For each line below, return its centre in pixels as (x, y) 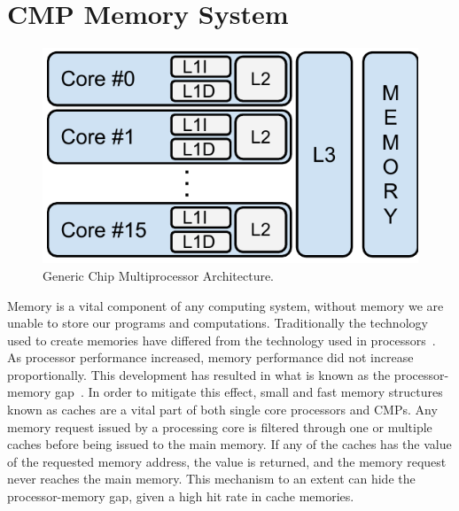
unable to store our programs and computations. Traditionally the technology (218, 323)
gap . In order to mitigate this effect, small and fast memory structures (249, 392)
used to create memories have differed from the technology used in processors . (222, 340)
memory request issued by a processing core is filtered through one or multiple (220, 426)
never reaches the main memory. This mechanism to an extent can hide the (211, 479)
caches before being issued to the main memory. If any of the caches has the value (229, 444)
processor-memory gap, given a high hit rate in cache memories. (181, 496)
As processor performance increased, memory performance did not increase (210, 357)
